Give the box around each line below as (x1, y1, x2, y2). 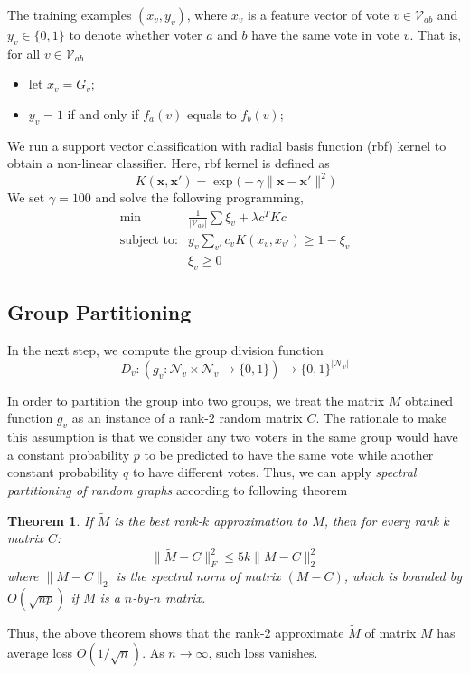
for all (7, 43, 41, 62)
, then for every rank (324, 510, 439, 529)
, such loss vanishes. (208, 642, 318, 661)
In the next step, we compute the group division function (7, 340, 324, 359)
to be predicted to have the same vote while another (144, 445, 434, 463)
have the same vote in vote (251, 25, 399, 43)
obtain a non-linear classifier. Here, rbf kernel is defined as (7, 154, 330, 173)
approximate (275, 623, 344, 642)
